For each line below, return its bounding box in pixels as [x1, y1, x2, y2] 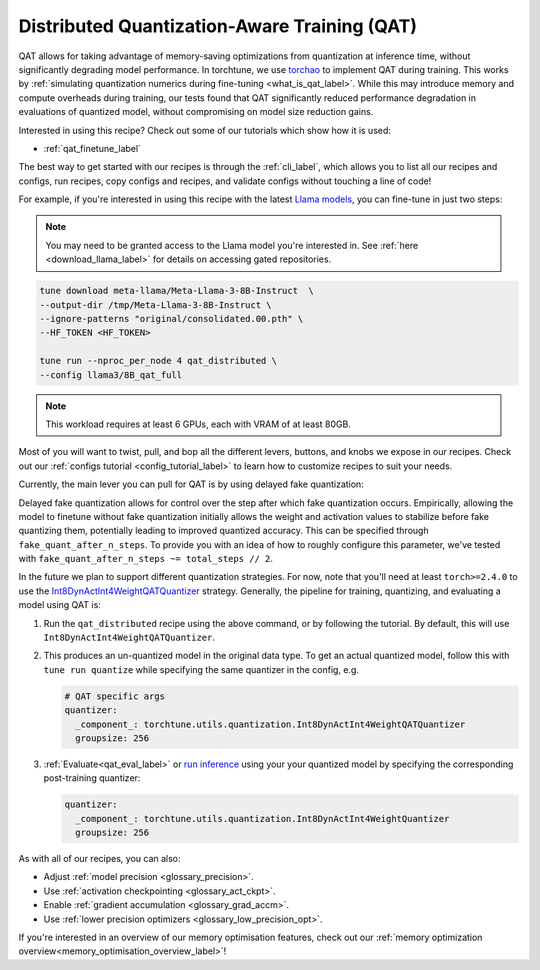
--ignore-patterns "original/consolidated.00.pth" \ [39, 313, 304, 324]
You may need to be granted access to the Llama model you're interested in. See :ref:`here [45, 239, 419, 251]
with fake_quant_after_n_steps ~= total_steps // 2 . [18, 553, 274, 565]
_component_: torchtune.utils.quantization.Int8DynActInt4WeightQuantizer [75, 813, 450, 824]
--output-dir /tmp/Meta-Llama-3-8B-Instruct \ [39, 299, 272, 310]
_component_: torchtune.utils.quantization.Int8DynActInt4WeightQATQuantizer [75, 718, 466, 730]
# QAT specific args [64, 690, 165, 702]
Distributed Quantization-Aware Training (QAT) [18, 15, 418, 37]
